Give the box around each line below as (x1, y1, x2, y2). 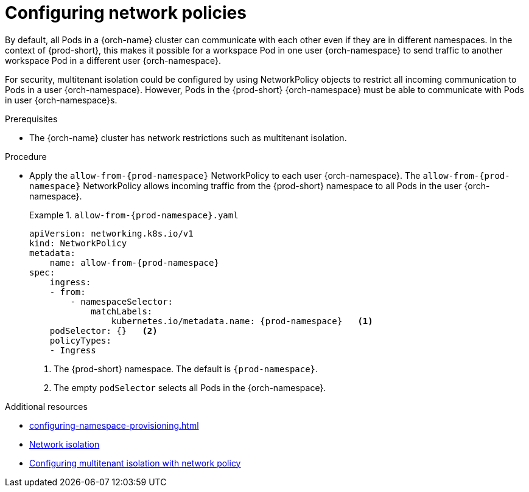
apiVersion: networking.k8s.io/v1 (29, 228, 194, 238)
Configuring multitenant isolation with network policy (29, 457, 241, 468)
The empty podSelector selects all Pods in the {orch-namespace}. (54, 382, 326, 393)
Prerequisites (5, 113, 58, 124)
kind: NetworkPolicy (29, 238, 127, 248)
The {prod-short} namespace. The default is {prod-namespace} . (54, 363, 318, 374)
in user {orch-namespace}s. (5, 94, 117, 105)
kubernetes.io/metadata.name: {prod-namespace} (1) (111, 316, 373, 326)
